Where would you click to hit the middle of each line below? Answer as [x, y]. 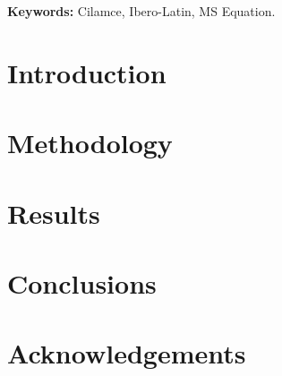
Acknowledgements [127, 353]
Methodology [90, 143]
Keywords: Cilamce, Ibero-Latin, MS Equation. [141, 11]
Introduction [87, 72]
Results [54, 213]
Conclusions [82, 282]
